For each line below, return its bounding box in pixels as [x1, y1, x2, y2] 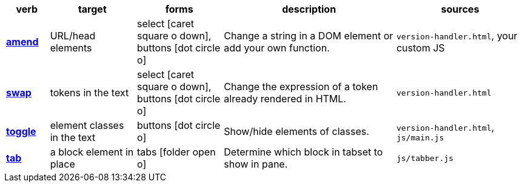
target [78, 3, 107, 15]
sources [441, 3, 480, 15]
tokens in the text [50, 87, 129, 99]
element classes [50, 119, 124, 131]
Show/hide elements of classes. [224, 125, 369, 137]
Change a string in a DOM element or [224, 30, 393, 42]
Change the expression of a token [224, 80, 378, 93]
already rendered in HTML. [224, 93, 346, 105]
